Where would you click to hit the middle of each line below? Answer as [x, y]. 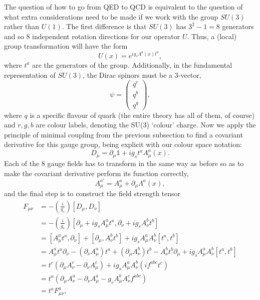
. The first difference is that [104, 26]
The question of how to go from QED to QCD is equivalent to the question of [123, 7]
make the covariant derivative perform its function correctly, [96, 173]
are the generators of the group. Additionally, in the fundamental [132, 64]
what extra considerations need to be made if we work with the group [111, 16]
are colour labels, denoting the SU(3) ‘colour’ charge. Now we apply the [146, 125]
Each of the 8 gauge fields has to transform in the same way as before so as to [124, 163]
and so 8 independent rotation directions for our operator [92, 36]
